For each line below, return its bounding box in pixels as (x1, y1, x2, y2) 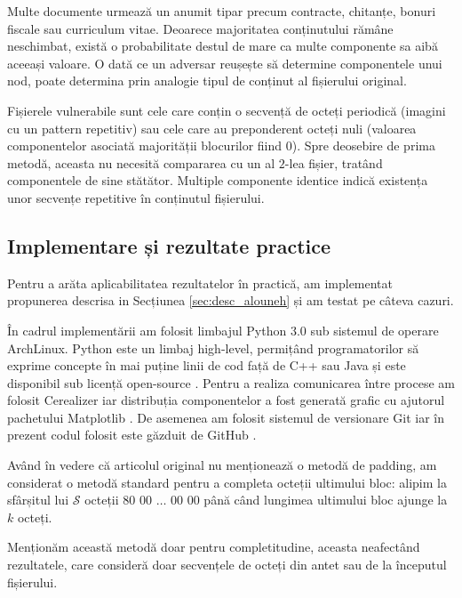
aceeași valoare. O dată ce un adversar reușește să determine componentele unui (7, 53, 442, 72)
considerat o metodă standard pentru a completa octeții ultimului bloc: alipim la (7, 473, 447, 491)
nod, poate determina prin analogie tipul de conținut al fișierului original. (7, 71, 407, 90)
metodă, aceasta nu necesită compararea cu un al (7, 153, 275, 172)
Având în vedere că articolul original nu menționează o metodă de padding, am (7, 456, 437, 474)
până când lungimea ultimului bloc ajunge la (203, 490, 448, 509)
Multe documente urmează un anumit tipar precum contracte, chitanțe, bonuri (7, 2, 436, 20)
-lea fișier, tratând (284, 153, 383, 172)
